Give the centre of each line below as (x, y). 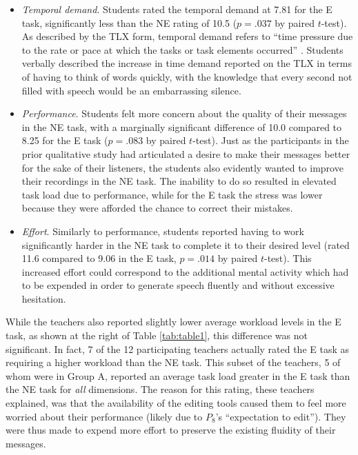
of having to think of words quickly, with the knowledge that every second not (187, 76)
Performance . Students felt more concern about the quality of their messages (184, 113)
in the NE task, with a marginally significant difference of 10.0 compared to (182, 127)
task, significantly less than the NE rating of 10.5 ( (129, 22)
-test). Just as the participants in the (271, 140)
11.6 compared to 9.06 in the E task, (99, 258)
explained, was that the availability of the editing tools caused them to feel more (176, 403)
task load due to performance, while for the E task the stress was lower (172, 194)
